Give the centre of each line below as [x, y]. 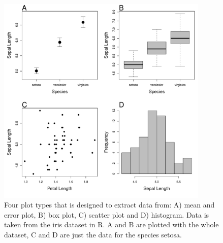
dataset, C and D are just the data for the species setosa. [93, 234]
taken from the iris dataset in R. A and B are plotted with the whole [112, 224]
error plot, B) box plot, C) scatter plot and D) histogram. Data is [107, 214]
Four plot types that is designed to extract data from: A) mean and [109, 205]
